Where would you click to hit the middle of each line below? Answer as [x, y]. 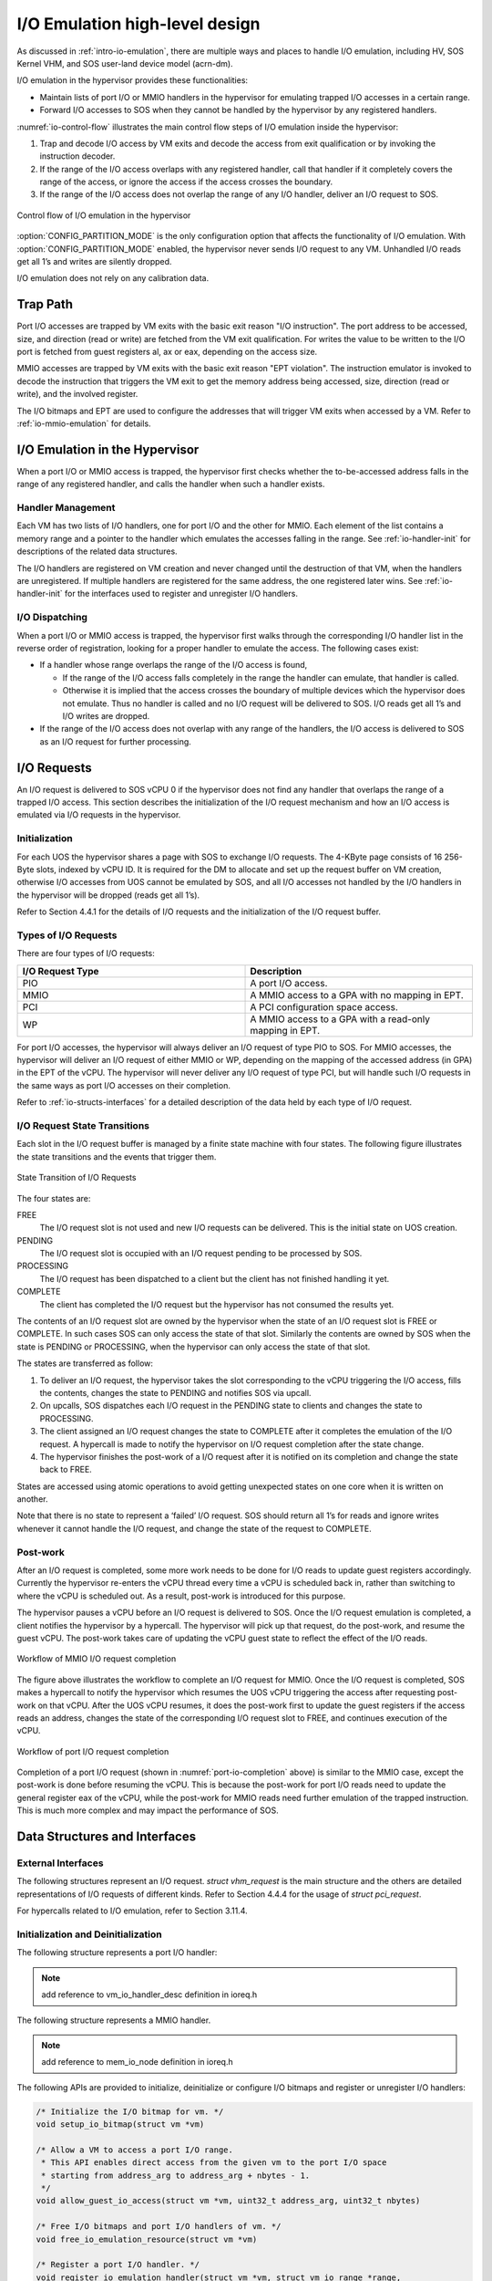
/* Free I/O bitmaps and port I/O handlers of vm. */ [159, 2227]
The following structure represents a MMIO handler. [114, 2020]
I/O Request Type [61, 971]
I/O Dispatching [52, 618]
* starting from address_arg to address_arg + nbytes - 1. [176, 2175]
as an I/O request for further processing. [115, 741]
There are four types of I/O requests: [86, 953]
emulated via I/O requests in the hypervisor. [99, 815]
